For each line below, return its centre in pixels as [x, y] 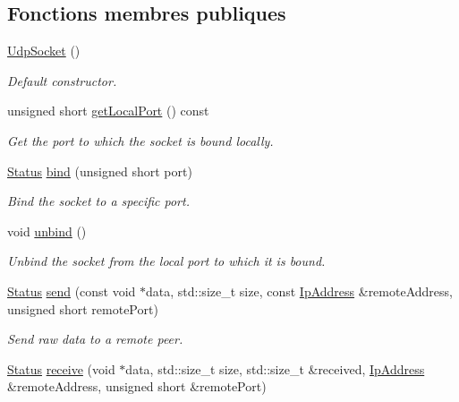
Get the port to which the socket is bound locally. [140, 140]
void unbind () [47, 231]
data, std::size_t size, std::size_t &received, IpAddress [275, 368]
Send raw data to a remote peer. [95, 339]
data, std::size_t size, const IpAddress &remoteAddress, [299, 291]
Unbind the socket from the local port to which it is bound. [166, 261]
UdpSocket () [44, 51]
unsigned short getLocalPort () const [108, 111]
